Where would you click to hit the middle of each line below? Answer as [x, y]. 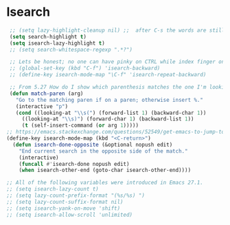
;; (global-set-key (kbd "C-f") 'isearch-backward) [85, 68]
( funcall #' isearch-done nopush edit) [74, 164]
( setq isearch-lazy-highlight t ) [57, 43]
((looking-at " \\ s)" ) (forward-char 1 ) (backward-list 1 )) [108, 119]
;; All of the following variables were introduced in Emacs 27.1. [105, 183]
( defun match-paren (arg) [46, 94]
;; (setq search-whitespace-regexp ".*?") [71, 50]
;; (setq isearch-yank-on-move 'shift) [64, 208]
